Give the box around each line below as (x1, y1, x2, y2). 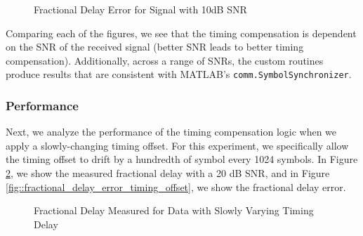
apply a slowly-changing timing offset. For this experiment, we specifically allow (6, 138, 349, 152)
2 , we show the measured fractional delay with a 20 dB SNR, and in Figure (6, 166, 330, 181)
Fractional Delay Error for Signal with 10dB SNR (34, 2, 247, 16)
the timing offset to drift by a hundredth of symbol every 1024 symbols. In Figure (6, 152, 358, 166)
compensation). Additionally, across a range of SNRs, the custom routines (6, 53, 324, 67)
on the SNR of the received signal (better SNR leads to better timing (6, 39, 304, 54)
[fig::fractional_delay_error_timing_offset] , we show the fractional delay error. (6, 179, 346, 194)
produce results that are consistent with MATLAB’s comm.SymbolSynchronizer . (6, 67, 352, 81)
